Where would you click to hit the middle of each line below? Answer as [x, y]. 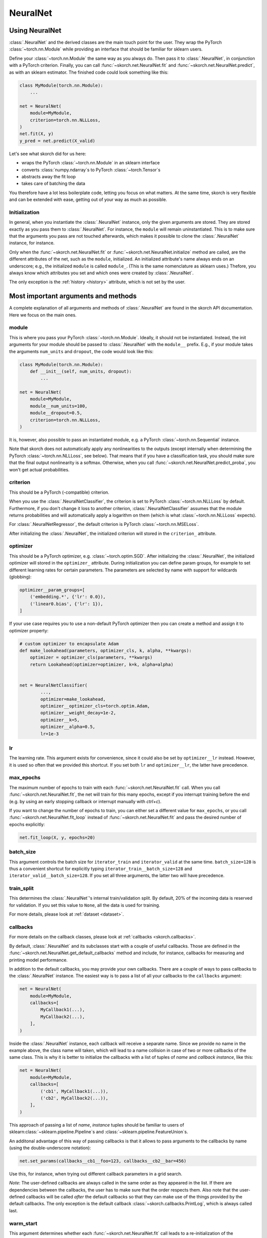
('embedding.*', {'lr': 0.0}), [68, 597]
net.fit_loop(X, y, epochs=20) [58, 837]
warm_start [23, 1223]
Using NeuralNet [35, 30]
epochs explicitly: [27, 824]
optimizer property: [29, 630]
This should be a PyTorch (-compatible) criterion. [59, 492]
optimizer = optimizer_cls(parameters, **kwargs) [91, 658]
